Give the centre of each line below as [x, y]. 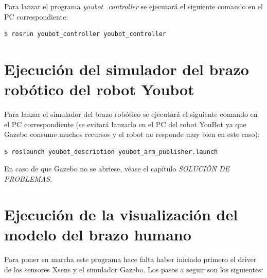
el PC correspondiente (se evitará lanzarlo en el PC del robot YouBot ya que [125, 124]
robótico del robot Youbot [99, 89]
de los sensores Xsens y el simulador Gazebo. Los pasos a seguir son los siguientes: [134, 269]
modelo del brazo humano [98, 234]
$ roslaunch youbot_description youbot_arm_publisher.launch [111, 152]
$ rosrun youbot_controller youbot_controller [85, 34]
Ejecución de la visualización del [121, 214]
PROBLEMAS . [28, 179]
